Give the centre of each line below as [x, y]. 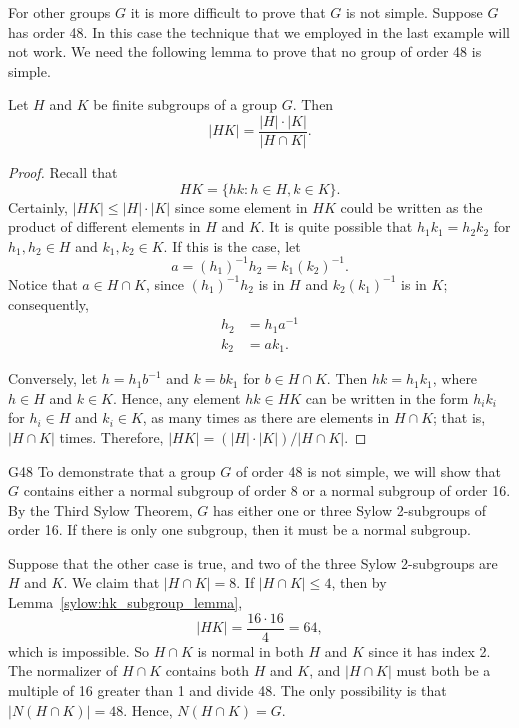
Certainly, [38, 206]
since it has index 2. [429, 650]
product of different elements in [104, 226]
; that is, [459, 417]
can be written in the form [387, 397]
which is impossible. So [79, 650]
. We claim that [111, 582]
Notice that [43, 283]
